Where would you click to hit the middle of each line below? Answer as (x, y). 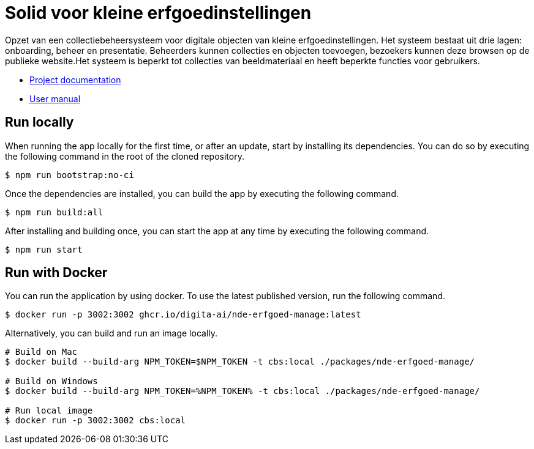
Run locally (39, 122)
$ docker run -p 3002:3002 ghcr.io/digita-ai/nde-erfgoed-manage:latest (183, 315)
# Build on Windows (51, 381)
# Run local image (49, 411)
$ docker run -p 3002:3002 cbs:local (96, 421)
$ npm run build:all (54, 212)
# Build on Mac (41, 352)
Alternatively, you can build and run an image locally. (111, 333)
